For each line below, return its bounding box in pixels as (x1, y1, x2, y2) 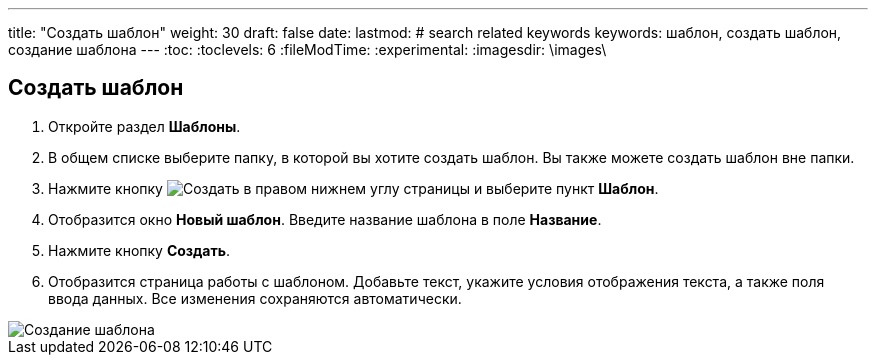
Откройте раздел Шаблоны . (48, 117, 241, 135)
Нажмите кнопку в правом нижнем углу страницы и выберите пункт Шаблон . (48, 179, 659, 197)
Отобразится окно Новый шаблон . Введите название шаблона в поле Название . (48, 210, 602, 228)
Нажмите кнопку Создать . (48, 241, 231, 259)
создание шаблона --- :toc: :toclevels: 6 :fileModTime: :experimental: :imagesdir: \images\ (8, 41, 607, 58)
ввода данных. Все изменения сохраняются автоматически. (48, 289, 462, 307)
